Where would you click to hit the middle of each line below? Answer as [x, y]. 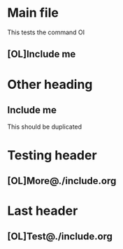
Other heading [50, 84]
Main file [33, 13]
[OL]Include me [42, 54]
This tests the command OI [46, 32]
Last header [43, 211]
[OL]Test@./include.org [60, 237]
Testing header [52, 155]
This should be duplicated [45, 127]
